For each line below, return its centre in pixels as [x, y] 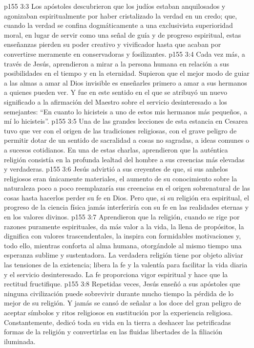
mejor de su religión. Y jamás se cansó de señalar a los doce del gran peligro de [123, 303]
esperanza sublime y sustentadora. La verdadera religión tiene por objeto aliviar [124, 255]
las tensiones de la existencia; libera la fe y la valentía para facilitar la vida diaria [126, 265]
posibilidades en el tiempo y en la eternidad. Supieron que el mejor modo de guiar [127, 73]
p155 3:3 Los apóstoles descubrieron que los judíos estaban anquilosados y [115, 6]
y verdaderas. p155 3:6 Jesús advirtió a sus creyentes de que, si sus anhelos [116, 169]
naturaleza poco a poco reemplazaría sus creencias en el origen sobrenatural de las [127, 188]
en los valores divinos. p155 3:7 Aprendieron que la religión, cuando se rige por [122, 217]
